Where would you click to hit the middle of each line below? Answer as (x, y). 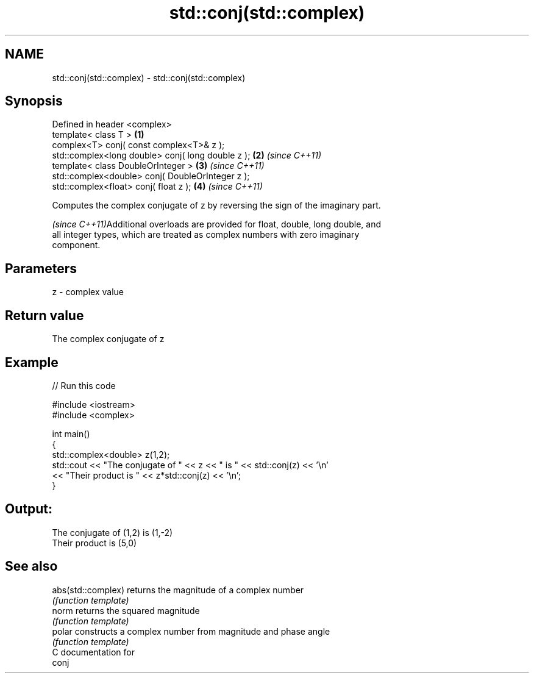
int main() (71, 434)
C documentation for (94, 652)
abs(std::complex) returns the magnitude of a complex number (178, 590)
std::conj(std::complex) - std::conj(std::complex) (149, 77)
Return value (44, 315)
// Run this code (84, 385)
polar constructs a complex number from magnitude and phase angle (191, 631)
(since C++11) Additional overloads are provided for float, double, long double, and (216, 224)
